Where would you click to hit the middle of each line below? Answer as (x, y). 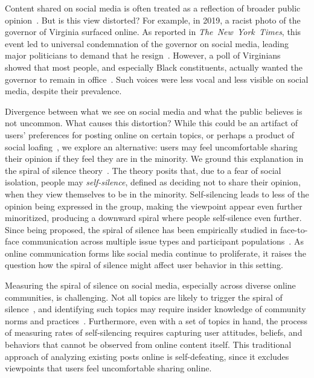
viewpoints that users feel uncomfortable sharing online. (108, 368)
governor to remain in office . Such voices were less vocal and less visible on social (157, 79)
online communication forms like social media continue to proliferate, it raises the (155, 253)
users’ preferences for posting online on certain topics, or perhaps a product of (150, 134)
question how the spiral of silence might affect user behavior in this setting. (144, 265)
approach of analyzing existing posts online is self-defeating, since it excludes (147, 356)
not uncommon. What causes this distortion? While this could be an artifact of (152, 123)
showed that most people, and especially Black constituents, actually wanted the (154, 67)
